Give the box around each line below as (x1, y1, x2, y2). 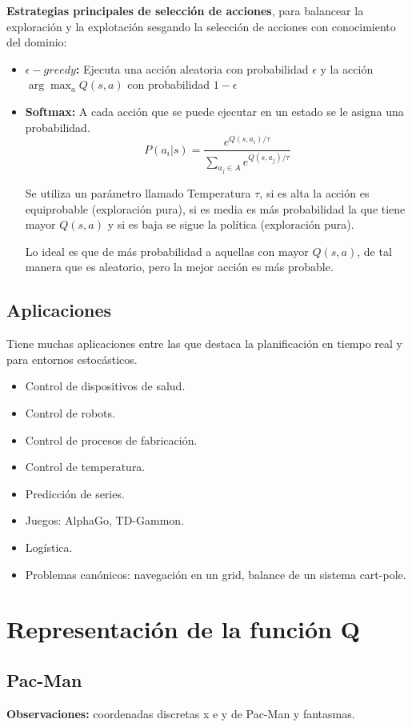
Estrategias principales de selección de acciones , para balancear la (6, 2, 364, 18)
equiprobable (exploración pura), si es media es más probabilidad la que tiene (25, 200, 406, 217)
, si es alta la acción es (259, 185, 370, 202)
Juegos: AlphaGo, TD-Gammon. (25, 512, 185, 529)
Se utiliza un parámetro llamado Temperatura (25, 185, 251, 202)
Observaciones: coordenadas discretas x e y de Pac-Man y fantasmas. (6, 705, 355, 721)
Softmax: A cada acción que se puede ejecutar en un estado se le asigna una (25, 102, 404, 119)
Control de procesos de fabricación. (25, 431, 198, 448)
